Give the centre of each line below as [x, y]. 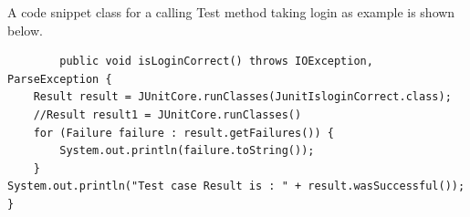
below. [25, 30]
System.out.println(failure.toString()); [187, 151]
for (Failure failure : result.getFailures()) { [183, 133]
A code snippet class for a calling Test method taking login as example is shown [231, 12]
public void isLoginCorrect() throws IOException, [216, 62]
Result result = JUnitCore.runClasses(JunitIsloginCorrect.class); [242, 97]
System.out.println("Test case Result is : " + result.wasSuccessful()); [236, 186]
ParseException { [60, 79]
